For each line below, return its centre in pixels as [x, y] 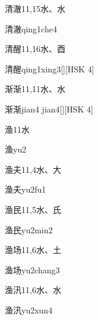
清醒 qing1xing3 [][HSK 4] [50, 68]
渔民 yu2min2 [29, 229]
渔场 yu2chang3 [32, 269]
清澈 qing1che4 [31, 28]
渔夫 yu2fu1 [26, 189]
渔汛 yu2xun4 [29, 310]
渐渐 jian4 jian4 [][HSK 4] [49, 109]
